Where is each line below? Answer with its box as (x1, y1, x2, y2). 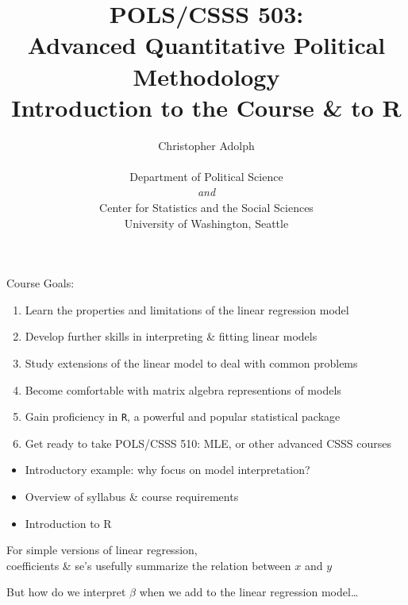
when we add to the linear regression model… (139, 584, 359, 600)
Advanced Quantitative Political (27, 29, 386, 61)
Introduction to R (25, 514, 112, 531)
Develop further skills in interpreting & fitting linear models (25, 328, 318, 345)
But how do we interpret (6, 584, 126, 600)
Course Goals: (6, 275, 75, 291)
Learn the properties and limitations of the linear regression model (25, 301, 349, 318)
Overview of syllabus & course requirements (25, 488, 239, 505)
